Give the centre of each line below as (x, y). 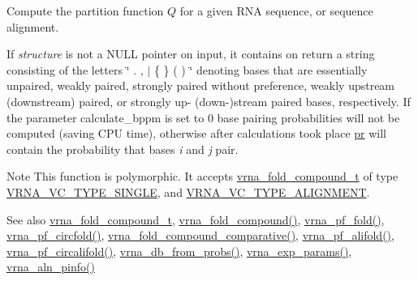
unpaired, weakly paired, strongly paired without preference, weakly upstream (201, 85)
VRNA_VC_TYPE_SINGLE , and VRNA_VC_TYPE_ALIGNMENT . (188, 192)
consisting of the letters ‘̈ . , (75, 69)
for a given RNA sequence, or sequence (276, 11)
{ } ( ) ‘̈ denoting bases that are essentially (261, 69)
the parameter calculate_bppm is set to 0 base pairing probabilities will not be (203, 117)
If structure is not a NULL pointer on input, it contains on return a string (191, 54)
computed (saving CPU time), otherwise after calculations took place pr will (196, 133)
